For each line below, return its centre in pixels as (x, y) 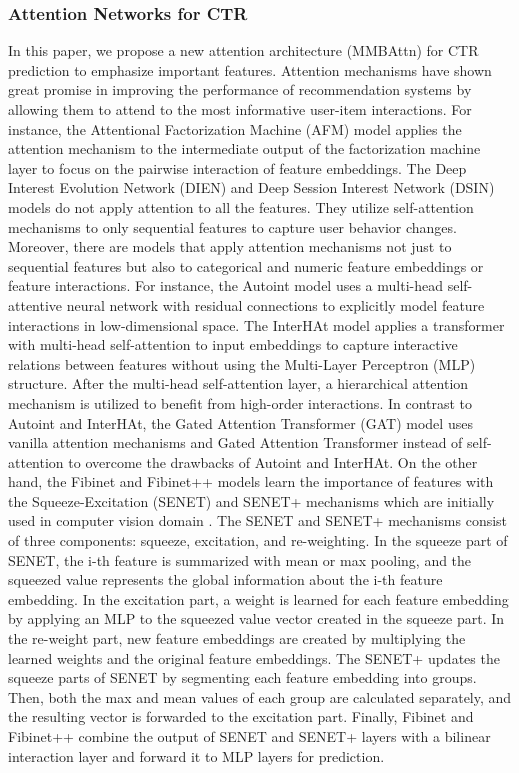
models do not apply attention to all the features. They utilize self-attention (241, 206)
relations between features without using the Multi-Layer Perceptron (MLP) (242, 363)
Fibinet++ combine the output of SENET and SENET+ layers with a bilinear (249, 736)
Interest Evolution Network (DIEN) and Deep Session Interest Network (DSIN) (251, 187)
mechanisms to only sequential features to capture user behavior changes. (232, 226)
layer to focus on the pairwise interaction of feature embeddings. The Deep (237, 167)
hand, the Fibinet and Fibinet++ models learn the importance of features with (251, 481)
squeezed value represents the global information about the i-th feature (225, 579)
